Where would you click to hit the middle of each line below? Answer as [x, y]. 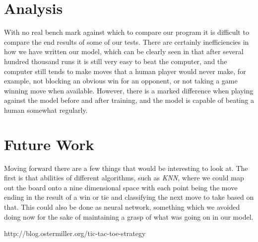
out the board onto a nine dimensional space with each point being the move [121, 187]
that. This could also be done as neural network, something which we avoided [122, 206]
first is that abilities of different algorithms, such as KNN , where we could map [124, 178]
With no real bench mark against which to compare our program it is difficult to [127, 32]
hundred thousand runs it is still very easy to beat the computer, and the [116, 61]
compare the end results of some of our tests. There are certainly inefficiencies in [127, 41]
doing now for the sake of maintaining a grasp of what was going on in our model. [129, 216]
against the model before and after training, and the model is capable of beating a [129, 100]
